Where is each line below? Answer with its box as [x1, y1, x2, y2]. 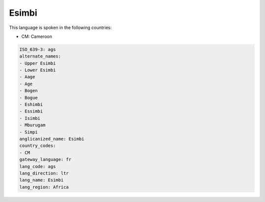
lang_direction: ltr [19, 170, 69, 176]
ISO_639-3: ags [19, 47, 56, 52]
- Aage [19, 74, 35, 80]
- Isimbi [19, 115, 41, 121]
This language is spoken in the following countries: [9, 25, 112, 30]
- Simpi [19, 129, 38, 135]
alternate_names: [19, 54, 61, 59]
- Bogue [19, 95, 38, 100]
